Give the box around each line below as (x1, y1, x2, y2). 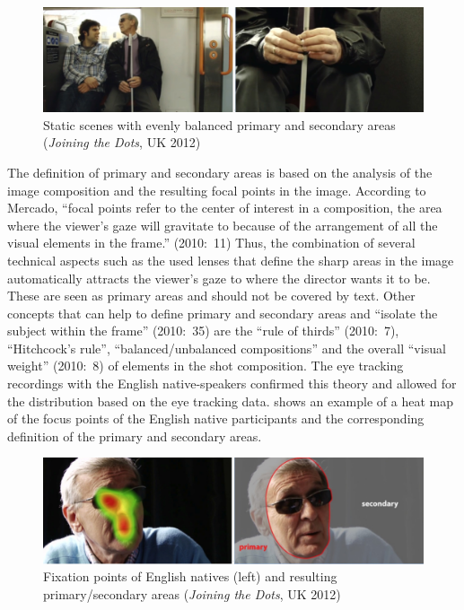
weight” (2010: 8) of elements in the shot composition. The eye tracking (7, 356, 404, 375)
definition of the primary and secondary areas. (7, 426, 262, 445)
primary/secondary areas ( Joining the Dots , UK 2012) (43, 585, 341, 604)
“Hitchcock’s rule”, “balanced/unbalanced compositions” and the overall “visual (7, 338, 446, 357)
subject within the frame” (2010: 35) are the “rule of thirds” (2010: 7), (7, 321, 399, 340)
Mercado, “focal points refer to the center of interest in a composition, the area (7, 198, 442, 217)
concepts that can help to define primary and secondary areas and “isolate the (7, 303, 438, 322)
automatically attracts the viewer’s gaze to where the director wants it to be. (7, 268, 431, 287)
